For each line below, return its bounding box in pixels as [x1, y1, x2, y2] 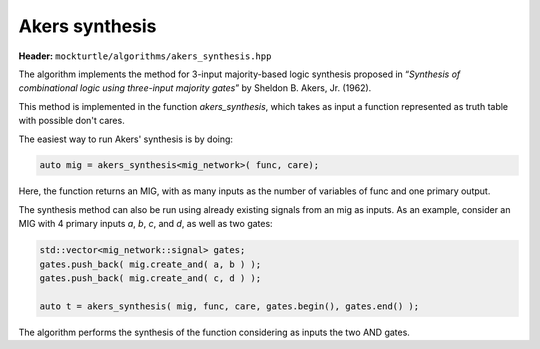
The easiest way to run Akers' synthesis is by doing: [18, 133, 234, 145]
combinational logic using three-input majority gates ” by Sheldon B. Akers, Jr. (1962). [18, 82, 372, 94]
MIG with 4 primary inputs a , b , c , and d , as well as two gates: [18, 218, 274, 230]
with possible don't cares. [18, 115, 125, 127]
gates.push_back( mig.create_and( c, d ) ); [39, 273, 262, 284]
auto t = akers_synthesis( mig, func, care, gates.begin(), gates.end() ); [39, 300, 420, 312]
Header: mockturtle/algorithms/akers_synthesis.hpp [18, 50, 272, 62]
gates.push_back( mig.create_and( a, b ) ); [39, 258, 262, 270]
